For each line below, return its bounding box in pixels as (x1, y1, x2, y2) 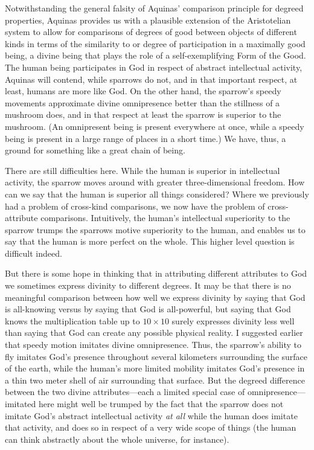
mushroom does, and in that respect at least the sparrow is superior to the (5, 108, 281, 121)
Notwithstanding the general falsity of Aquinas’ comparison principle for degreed (5, 2, 304, 14)
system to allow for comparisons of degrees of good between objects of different (5, 25, 297, 38)
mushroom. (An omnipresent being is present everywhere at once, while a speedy (5, 120, 304, 132)
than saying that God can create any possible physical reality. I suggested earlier (5, 326, 303, 339)
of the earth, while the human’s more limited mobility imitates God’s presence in (5, 362, 305, 374)
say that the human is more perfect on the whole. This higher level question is (5, 235, 295, 248)
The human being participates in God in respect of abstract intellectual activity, (5, 60, 303, 73)
